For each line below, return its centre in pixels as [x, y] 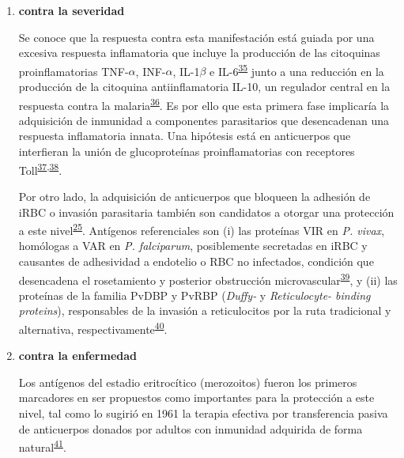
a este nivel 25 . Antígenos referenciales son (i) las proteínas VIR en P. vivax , [202, 229]
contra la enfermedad [77, 356]
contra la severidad [72, 10]
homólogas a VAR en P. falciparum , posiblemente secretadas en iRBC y [193, 246]
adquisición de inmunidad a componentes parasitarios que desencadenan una [204, 120]
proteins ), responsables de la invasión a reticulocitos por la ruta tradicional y [205, 310]
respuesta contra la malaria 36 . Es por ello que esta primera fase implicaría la [204, 104]
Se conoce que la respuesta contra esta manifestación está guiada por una [196, 37]
